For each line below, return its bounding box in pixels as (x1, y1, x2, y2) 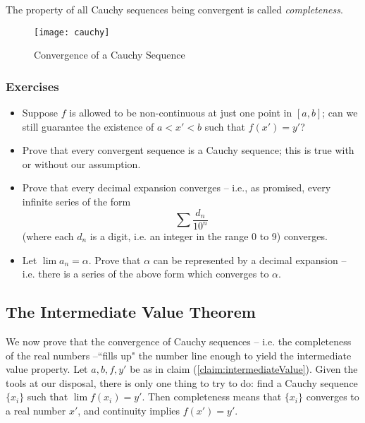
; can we (322, 105, 358, 120)
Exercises (6, 77, 59, 95)
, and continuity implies (78, 403, 180, 417)
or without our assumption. (22, 156, 141, 171)
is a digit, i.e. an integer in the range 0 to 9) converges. (89, 229, 328, 244)
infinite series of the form (22, 194, 131, 209)
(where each (22, 229, 74, 244)
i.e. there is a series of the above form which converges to (22, 266, 269, 281)
